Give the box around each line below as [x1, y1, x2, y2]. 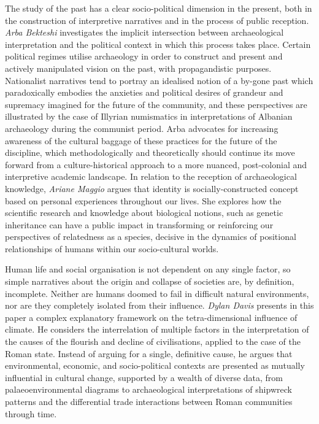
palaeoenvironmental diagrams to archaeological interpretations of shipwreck [5, 383, 292, 396]
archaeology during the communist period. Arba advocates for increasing [5, 121, 279, 134]
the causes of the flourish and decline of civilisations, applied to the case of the [5, 335, 301, 348]
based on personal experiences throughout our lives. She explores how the [5, 194, 282, 207]
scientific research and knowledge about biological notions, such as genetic [5, 206, 283, 219]
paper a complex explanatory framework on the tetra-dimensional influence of [5, 310, 298, 323]
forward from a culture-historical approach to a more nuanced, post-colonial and [5, 158, 307, 171]
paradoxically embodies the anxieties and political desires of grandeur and [5, 86, 283, 99]
